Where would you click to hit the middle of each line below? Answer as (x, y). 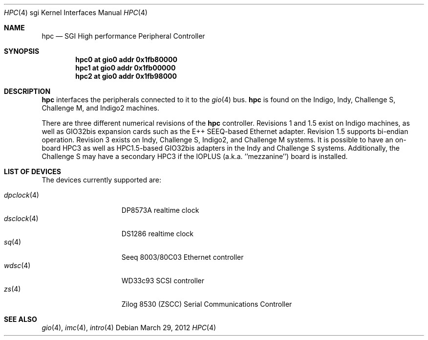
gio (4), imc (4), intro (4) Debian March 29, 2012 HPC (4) (129, 328)
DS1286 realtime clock (157, 234)
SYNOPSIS (22, 51)
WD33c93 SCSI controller (163, 281)
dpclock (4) (21, 195)
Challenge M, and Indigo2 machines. (101, 108)
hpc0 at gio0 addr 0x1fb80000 (126, 59)
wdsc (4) (17, 265)
